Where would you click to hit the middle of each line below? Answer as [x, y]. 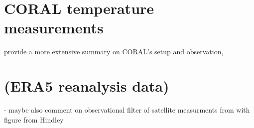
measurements [54, 28]
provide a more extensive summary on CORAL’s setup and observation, [114, 52]
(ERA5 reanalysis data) [87, 86]
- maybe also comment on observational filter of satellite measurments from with [127, 110]
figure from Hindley [34, 119]
